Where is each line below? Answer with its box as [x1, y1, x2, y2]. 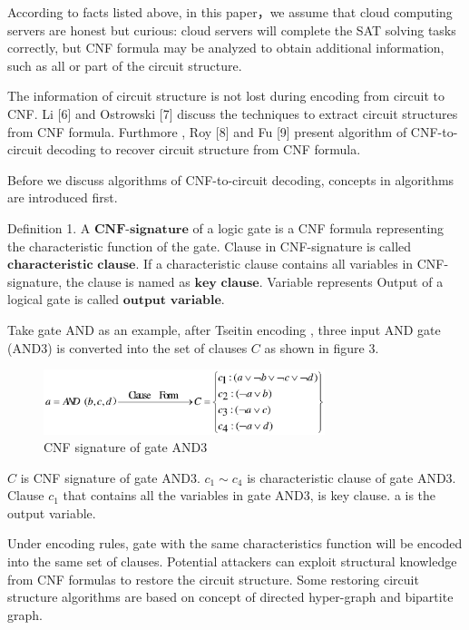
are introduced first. [7, 188, 118, 207]
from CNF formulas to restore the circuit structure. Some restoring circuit [7, 569, 419, 588]
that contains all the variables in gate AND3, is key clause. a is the [63, 486, 436, 505]
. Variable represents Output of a [259, 271, 444, 290]
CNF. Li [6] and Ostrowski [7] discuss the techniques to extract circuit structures [7, 103, 458, 123]
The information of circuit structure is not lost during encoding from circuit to [7, 86, 445, 105]
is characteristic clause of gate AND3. [247, 468, 456, 487]
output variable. [7, 503, 96, 522]
